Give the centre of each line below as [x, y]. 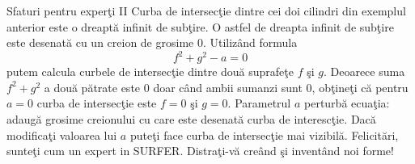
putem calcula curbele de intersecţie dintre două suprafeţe [150, 71]
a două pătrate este [92, 87]
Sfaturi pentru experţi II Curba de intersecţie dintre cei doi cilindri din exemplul [206, 11]
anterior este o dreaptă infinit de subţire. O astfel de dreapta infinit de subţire [200, 26]
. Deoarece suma [364, 71]
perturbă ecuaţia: [347, 103]
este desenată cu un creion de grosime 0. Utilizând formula [152, 42]
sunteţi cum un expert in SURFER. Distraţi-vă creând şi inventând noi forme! [200, 151]
